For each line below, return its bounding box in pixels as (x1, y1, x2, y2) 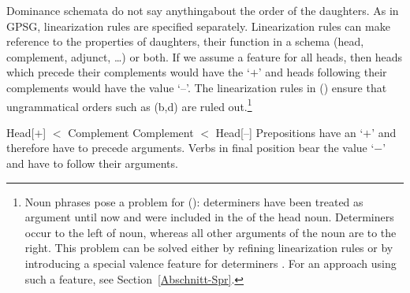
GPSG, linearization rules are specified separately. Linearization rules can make (6, 17, 390, 34)
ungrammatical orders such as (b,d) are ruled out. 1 (6, 95, 252, 114)
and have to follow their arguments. (6, 155, 178, 171)
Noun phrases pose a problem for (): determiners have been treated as (24, 193, 363, 210)
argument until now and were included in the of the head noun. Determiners (24, 209, 394, 225)
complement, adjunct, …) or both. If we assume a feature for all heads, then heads (6, 48, 403, 65)
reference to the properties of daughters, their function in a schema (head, (6, 33, 364, 50)
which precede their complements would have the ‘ (6, 64, 250, 80)
